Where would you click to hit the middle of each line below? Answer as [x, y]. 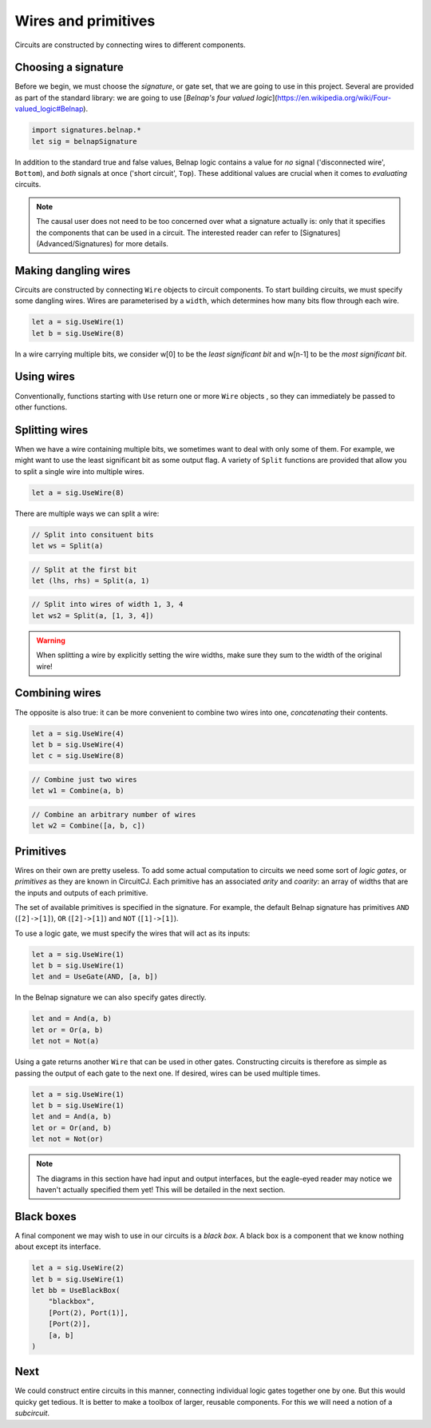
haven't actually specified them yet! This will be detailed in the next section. [161, 1189]
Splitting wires [51, 430]
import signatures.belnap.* [86, 130]
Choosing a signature [69, 68]
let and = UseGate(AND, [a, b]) [95, 977]
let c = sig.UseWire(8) [78, 756]
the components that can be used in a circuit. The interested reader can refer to [167, 233]
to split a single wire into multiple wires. [80, 471]
